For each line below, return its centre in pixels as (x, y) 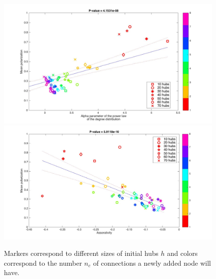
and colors (182, 253)
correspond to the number (43, 263)
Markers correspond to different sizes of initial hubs (81, 253)
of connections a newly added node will (152, 263)
